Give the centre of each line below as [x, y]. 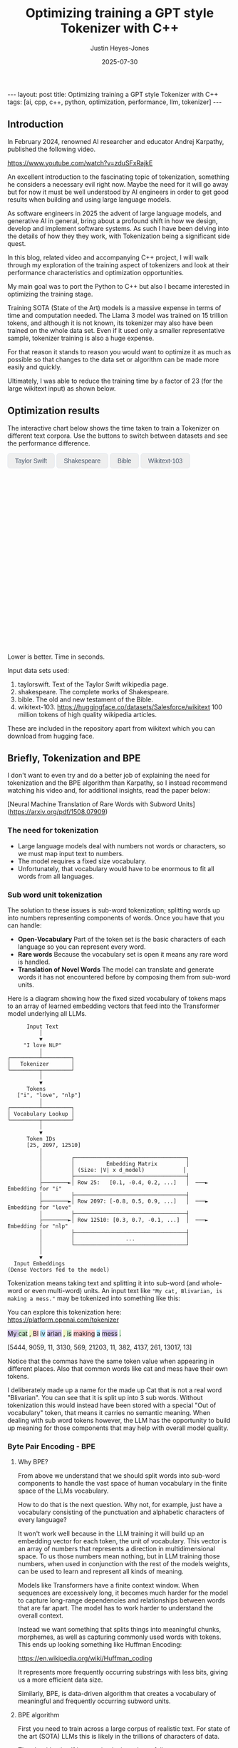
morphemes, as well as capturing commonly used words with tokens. [119, 1637]
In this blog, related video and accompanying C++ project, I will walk [108, 257]
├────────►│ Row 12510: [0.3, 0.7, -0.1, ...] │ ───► [124, 1220]
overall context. [41, 1615]
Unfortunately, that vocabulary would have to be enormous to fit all [116, 868]
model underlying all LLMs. [47, 1013]
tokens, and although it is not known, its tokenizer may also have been [110, 323]
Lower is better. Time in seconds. [56, 657]
